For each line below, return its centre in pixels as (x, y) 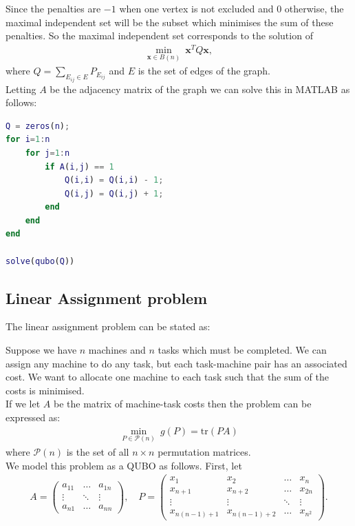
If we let (23, 404)
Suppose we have (41, 350)
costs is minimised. (45, 390)
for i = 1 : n (28, 140)
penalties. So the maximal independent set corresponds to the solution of (159, 36)
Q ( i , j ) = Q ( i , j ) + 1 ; (114, 193)
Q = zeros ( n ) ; (38, 126)
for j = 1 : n (47, 153)
